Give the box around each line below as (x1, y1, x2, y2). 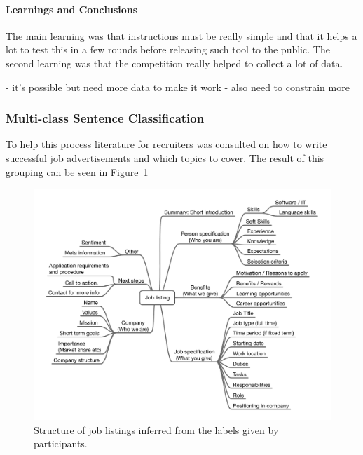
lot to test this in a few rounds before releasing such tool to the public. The (6, 42, 330, 57)
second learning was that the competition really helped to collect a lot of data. (6, 55, 343, 70)
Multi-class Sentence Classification (6, 109, 205, 127)
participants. (34, 436, 88, 451)
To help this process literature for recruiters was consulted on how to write (6, 137, 327, 151)
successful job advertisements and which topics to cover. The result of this (6, 150, 324, 165)
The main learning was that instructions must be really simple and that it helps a (6, 28, 357, 43)
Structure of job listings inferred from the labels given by (34, 422, 279, 437)
